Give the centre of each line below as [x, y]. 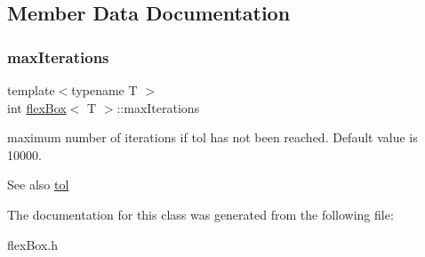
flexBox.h [32, 244]
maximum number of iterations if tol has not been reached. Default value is [212, 137]
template [31, 90]
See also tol [38, 185]
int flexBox [37, 107]
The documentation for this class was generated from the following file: [200, 214]
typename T [104, 90]
